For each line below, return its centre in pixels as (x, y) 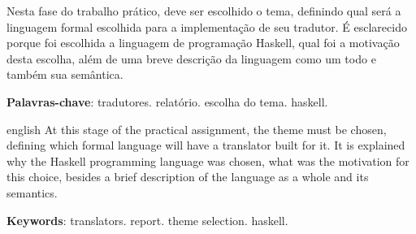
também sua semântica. (65, 74)
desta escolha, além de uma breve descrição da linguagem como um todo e (191, 58)
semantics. (32, 192)
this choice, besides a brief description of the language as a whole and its (188, 177)
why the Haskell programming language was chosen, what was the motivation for (208, 160)
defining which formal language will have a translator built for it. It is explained (206, 145)
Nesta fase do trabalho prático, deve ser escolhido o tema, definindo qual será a (204, 11)
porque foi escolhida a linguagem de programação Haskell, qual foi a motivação (203, 43)
